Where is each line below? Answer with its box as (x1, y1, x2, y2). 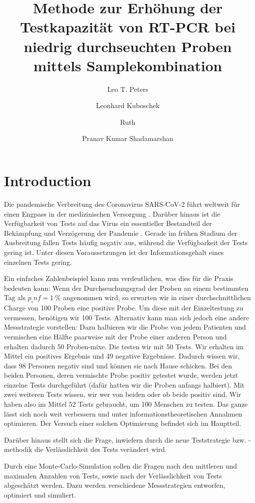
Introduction (4, 170, 91, 191)
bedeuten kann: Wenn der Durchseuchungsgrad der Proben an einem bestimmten (4, 282, 249, 293)
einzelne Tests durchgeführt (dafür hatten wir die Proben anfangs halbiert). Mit (4, 379, 245, 390)
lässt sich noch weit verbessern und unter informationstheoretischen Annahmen (4, 408, 242, 419)
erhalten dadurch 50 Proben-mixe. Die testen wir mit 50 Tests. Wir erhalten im (4, 341, 244, 351)
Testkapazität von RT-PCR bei (20, 17, 236, 37)
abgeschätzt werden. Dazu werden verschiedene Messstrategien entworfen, (4, 480, 226, 490)
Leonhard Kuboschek (96, 100, 160, 111)
